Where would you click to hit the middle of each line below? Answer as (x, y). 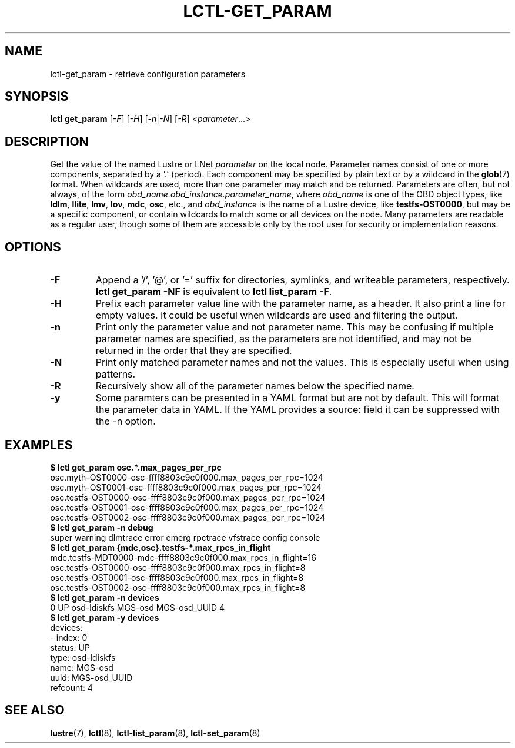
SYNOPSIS (37, 97)
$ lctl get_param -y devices (105, 617)
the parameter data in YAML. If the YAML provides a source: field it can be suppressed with (297, 410)
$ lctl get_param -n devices (105, 597)
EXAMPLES (39, 445)
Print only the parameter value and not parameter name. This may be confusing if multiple (295, 327)
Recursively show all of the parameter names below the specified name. (255, 386)
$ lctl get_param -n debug (102, 527)
